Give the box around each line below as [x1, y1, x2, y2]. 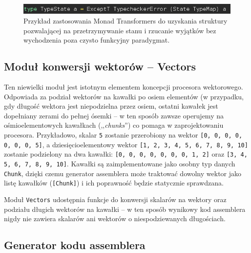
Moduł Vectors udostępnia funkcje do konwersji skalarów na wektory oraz [4, 194, 227, 204]
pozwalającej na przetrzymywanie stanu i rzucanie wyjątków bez [23, 25, 216, 35]
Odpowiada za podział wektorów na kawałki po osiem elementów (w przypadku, [4, 91, 244, 101]
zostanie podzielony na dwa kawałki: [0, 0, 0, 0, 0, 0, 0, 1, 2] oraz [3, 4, [4, 149, 248, 159]
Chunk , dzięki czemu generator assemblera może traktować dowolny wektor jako [4, 168, 242, 178]
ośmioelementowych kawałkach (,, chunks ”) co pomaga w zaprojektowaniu [4, 120, 224, 130]
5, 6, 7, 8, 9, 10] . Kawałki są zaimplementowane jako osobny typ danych [4, 158, 235, 168]
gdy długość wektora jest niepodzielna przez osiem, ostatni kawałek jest [4, 101, 218, 111]
